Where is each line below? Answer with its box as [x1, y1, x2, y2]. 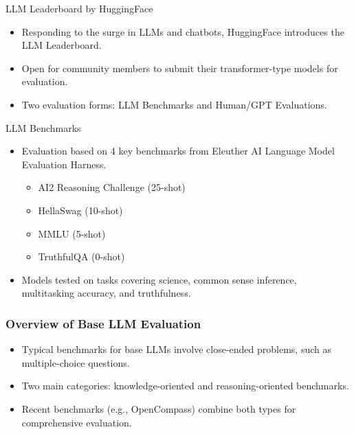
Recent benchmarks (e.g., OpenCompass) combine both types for [21, 401, 296, 415]
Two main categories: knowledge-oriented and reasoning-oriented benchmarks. [21, 378, 349, 393]
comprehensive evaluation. [21, 415, 132, 429]
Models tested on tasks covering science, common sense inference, [21, 272, 297, 286]
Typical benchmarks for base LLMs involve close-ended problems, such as [21, 342, 331, 356]
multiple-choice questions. [21, 355, 130, 369]
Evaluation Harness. [21, 157, 107, 171]
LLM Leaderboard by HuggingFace [5, 1, 153, 15]
